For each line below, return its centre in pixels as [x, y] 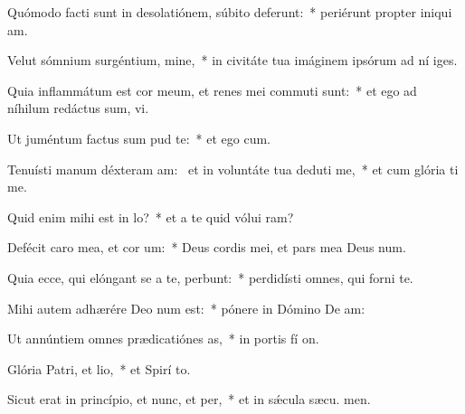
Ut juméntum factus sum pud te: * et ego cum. [139, 138]
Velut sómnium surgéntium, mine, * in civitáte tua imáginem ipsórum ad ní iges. [232, 60]
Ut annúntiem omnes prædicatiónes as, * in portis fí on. [163, 339]
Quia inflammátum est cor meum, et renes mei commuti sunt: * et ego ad [212, 90]
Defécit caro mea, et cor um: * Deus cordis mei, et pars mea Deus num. [207, 247]
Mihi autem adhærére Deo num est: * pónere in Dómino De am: [186, 308]
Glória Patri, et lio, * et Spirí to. [99, 368]
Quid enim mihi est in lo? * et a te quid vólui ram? [151, 216]
